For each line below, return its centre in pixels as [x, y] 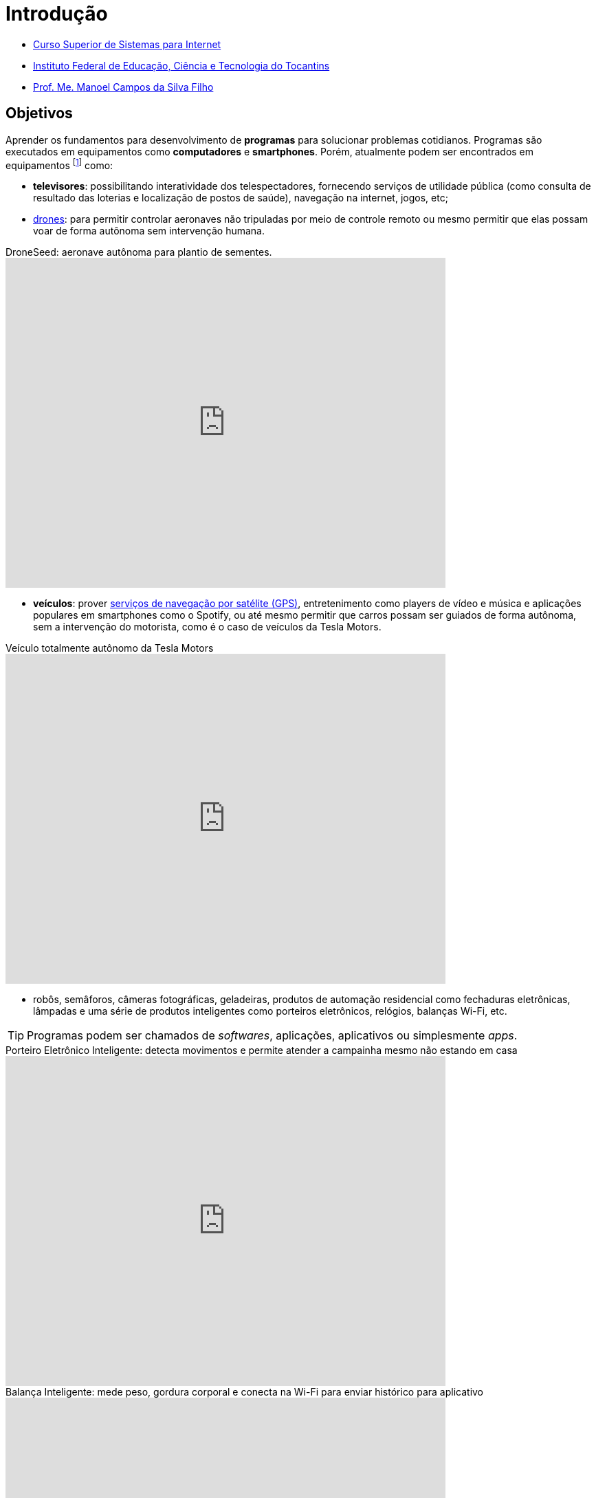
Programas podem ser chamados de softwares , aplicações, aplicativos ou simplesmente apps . [272, 1036]
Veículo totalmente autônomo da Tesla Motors [110, 648]
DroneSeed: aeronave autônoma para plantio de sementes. [139, 252]
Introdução [57, 14]
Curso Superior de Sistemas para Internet [127, 44]
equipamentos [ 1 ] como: [59, 164]
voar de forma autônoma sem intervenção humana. [149, 231]
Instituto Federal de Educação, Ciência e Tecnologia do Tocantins [181, 65]
